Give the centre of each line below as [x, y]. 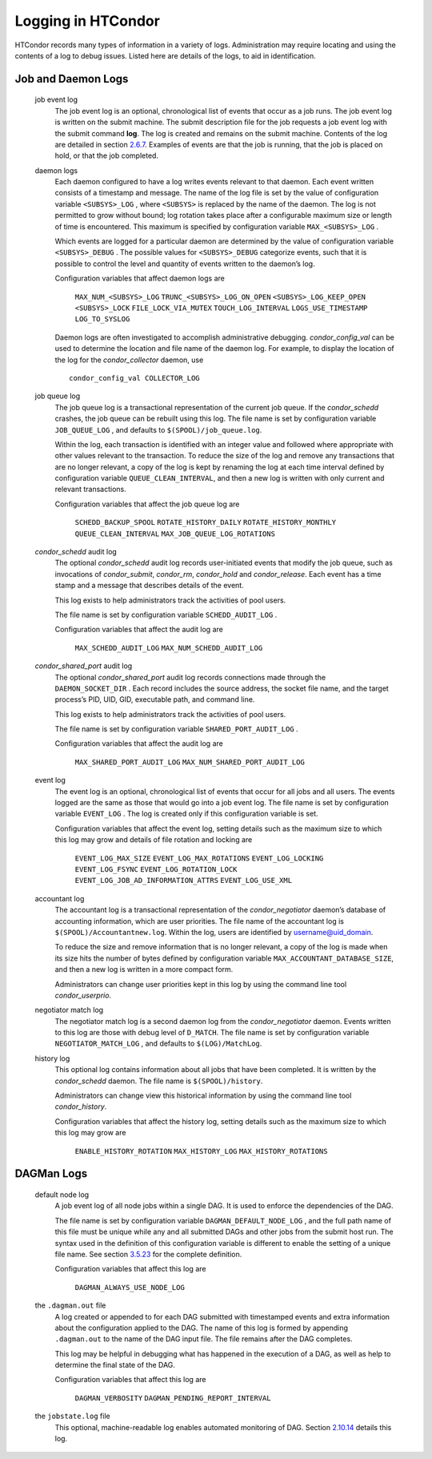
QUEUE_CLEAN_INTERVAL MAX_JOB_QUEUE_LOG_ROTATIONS [175, 534]
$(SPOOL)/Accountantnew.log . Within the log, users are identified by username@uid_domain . [214, 932]
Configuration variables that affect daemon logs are [140, 278]
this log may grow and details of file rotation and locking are [154, 840]
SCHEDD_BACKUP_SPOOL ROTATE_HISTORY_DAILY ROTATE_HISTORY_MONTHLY [206, 522]
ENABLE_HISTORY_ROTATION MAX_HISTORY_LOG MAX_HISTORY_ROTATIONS [201, 1151]
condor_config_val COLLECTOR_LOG [134, 378]
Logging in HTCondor [87, 21]
